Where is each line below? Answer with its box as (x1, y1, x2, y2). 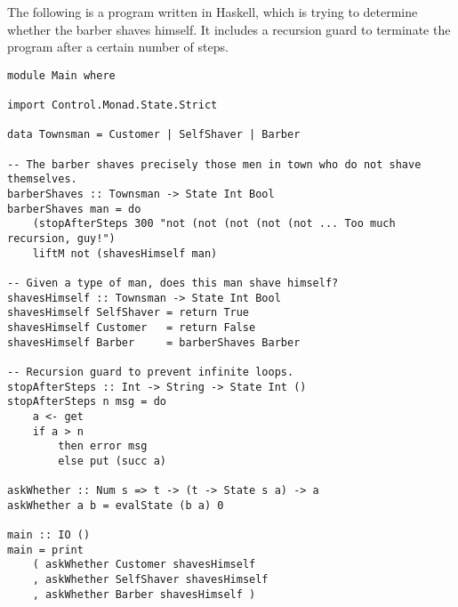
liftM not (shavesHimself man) (32, 247, 218, 260)
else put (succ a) (58, 454, 166, 467)
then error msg (58, 440, 148, 453)
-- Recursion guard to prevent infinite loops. (7, 365, 294, 378)
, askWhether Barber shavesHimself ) (32, 587, 256, 601)
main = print (7, 543, 84, 556)
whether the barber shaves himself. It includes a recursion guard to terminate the (7, 20, 451, 38)
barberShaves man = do (7, 202, 141, 215)
